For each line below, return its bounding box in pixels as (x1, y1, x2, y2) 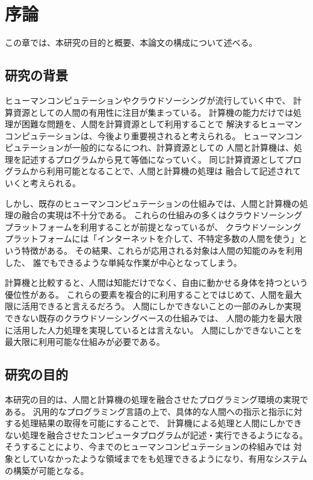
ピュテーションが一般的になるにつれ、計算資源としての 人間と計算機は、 (5, 141, 294, 154)
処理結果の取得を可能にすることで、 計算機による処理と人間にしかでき (21, 417, 302, 429)
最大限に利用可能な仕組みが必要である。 (5, 335, 165, 348)
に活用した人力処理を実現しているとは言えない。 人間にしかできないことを (5, 323, 303, 336)
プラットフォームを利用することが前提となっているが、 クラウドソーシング (5, 220, 302, 233)
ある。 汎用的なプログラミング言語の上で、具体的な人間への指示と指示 (5, 405, 286, 417)
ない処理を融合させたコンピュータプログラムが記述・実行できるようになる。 (5, 428, 308, 441)
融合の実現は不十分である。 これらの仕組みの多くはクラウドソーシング (21, 209, 303, 221)
